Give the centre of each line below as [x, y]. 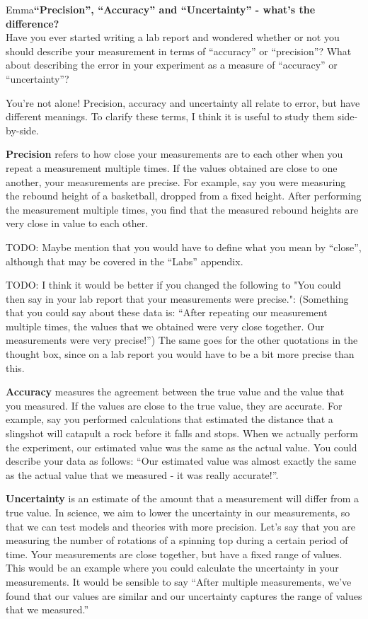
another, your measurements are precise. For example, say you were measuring [176, 181]
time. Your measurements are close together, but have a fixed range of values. [174, 554]
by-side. [22, 130]
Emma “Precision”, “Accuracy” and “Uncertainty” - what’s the [161, 9]
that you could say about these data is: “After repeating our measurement [167, 312]
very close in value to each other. [77, 223]
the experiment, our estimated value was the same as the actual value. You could [182, 447]
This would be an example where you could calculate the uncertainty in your [172, 568]
